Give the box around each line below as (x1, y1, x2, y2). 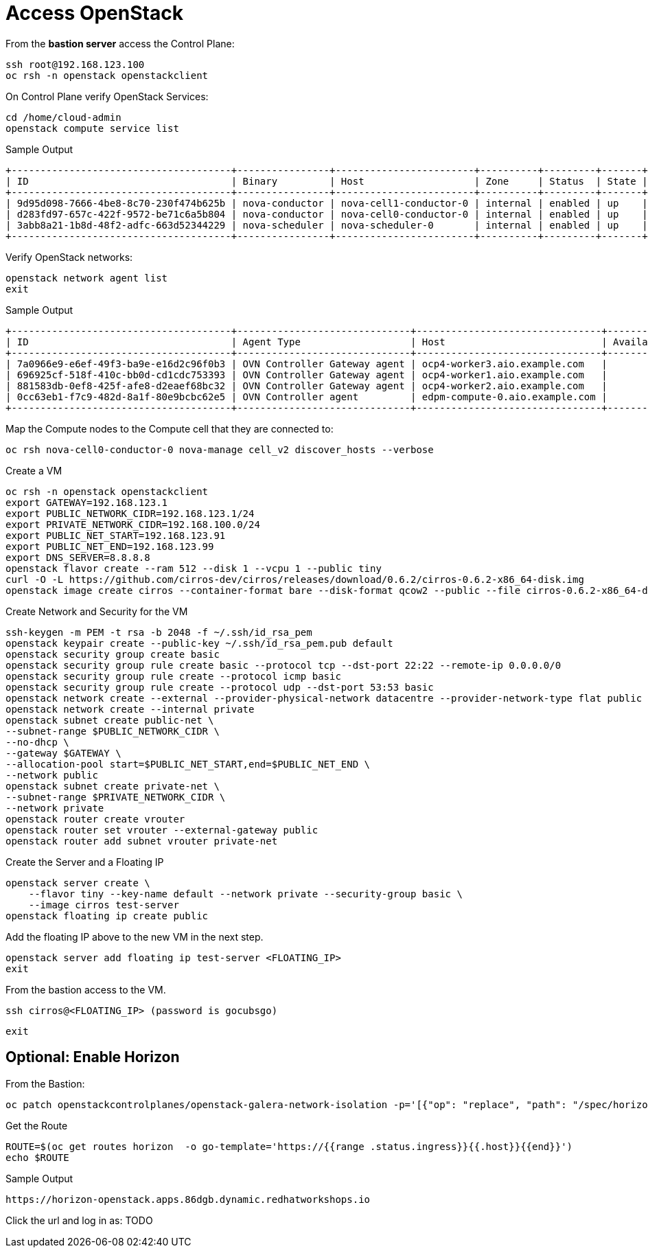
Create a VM (5, 464, 62, 476)
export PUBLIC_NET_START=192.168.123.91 (5, 529, 226, 541)
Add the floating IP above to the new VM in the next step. (5, 930, 264, 943)
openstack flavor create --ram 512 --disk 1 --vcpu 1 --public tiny (5, 562, 382, 574)
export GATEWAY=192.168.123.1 (5, 496, 168, 508)
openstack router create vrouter (5, 813, 185, 825)
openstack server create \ (5, 877, 150, 888)
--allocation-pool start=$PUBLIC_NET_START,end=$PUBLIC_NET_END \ (5, 758, 371, 770)
